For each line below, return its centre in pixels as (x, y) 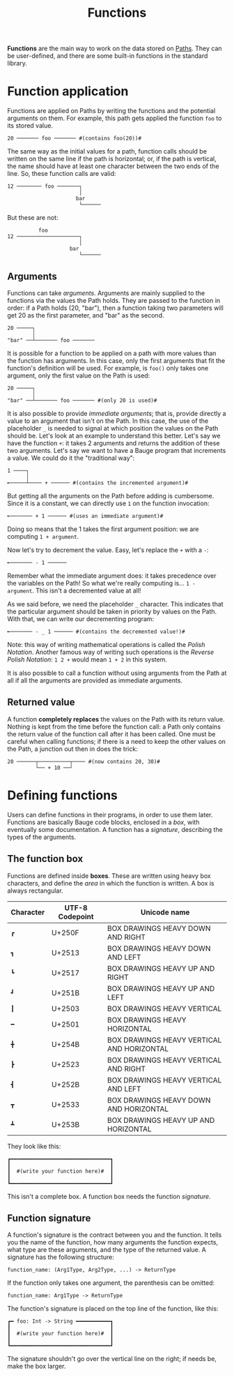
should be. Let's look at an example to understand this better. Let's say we (114, 436)
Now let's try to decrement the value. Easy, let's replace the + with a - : (108, 550)
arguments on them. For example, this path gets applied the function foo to (115, 118)
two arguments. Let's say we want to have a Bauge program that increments (117, 450)
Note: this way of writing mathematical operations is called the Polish (106, 644)
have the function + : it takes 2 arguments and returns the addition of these (114, 443)
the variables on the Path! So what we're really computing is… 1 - (102, 583)
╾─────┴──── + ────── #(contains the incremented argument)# (98, 483)
